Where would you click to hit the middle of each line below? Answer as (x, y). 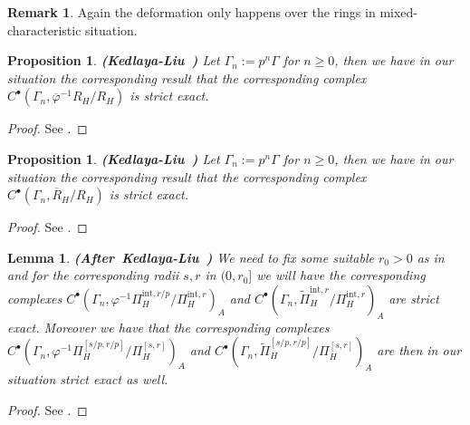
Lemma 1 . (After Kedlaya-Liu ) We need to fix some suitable (191, 257)
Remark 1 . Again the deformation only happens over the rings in (192, 12)
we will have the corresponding (341, 275)
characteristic (44, 29)
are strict (414, 298)
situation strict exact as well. (88, 379)
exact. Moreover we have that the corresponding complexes (168, 327)
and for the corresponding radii (93, 275)
